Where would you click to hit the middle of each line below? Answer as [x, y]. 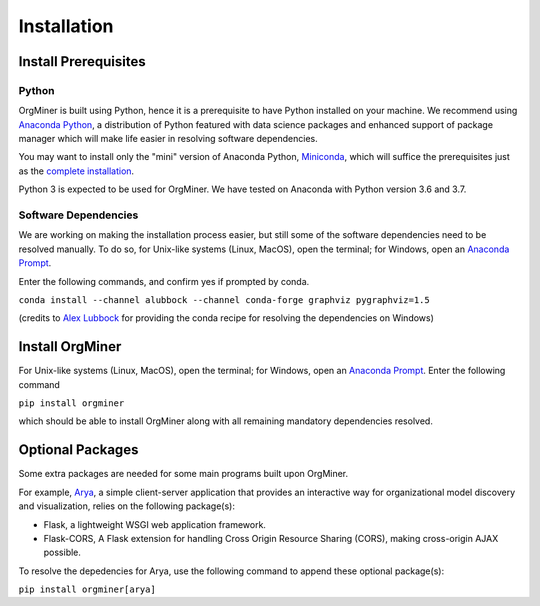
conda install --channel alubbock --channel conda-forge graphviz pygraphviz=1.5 [224, 299]
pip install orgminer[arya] [87, 589]
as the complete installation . [76, 171]
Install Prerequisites [82, 61]
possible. [62, 552]
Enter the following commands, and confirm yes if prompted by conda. [164, 281]
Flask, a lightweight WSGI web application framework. [155, 524]
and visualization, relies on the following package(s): [126, 506]
